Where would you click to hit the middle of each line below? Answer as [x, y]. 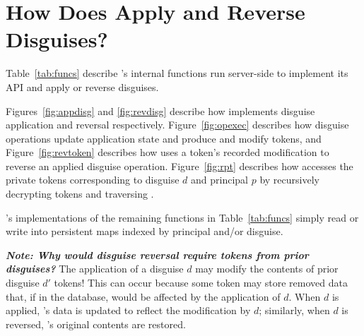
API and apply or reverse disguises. [82, 86]
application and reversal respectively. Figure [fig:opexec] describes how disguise [177, 125]
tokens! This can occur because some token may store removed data [201, 283]
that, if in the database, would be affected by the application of [143, 296]
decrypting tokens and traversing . [80, 194]
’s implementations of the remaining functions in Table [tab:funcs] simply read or [182, 217]
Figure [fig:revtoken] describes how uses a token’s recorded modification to [168, 152]
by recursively [289, 180]
